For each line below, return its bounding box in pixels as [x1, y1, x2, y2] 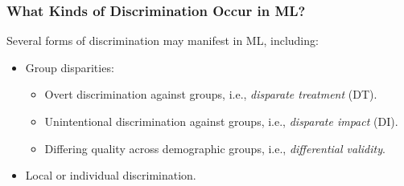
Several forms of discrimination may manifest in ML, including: [6, 32, 319, 49]
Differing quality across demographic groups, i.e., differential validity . [44, 139, 385, 156]
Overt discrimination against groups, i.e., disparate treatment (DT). [44, 86, 377, 103]
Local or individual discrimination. [25, 167, 196, 184]
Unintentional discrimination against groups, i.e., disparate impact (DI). [44, 113, 398, 129]
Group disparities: [25, 59, 114, 75]
